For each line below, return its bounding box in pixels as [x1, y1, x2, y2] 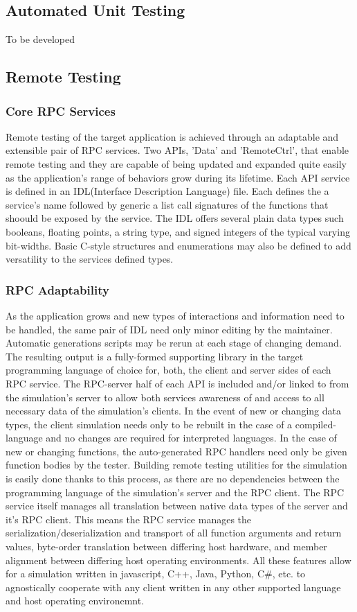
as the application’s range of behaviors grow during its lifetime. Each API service [6, 170, 350, 184]
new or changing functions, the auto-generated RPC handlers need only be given [6, 444, 347, 458]
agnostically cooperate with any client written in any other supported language [6, 579, 341, 594]
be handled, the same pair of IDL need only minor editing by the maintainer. [6, 322, 333, 336]
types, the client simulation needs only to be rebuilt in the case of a [6, 417, 293, 431]
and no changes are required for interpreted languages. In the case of [46, 430, 337, 445]
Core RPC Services [6, 102, 116, 119]
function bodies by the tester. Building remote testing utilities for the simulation [6, 457, 347, 472]
